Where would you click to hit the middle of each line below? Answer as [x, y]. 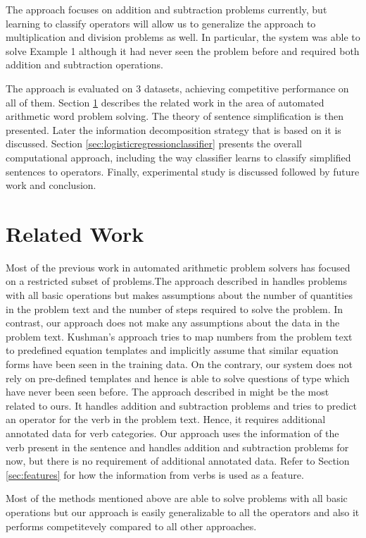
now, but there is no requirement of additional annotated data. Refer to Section [178, 461]
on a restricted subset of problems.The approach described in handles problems [176, 281]
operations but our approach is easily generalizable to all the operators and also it [183, 512]
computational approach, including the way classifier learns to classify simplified [178, 157]
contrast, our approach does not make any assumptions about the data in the [173, 323]
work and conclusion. [51, 185]
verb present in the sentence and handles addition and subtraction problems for [177, 447]
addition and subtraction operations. [84, 65]
